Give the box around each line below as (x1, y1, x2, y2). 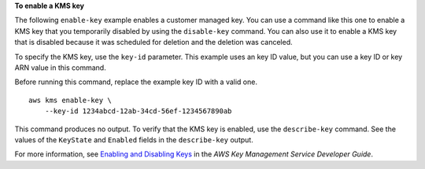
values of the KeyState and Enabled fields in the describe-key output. (14, 134, 253, 145)
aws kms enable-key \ (28, 95, 112, 105)
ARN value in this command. (14, 63, 106, 72)
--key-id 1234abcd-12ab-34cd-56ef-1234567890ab (44, 107, 232, 116)
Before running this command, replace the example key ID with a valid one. (14, 77, 257, 86)
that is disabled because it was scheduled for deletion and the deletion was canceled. (14, 38, 293, 47)
